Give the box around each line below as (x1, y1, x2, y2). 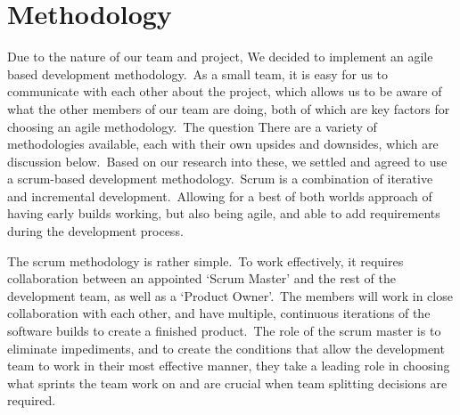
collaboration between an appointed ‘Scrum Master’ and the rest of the (7, 269, 396, 288)
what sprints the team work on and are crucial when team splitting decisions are (7, 373, 448, 392)
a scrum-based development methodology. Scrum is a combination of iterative (7, 169, 433, 188)
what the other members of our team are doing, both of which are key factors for (7, 99, 450, 118)
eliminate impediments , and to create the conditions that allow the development (7, 338, 445, 357)
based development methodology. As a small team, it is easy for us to (7, 64, 389, 83)
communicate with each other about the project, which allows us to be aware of (7, 82, 442, 101)
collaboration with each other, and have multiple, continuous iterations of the (7, 304, 431, 322)
